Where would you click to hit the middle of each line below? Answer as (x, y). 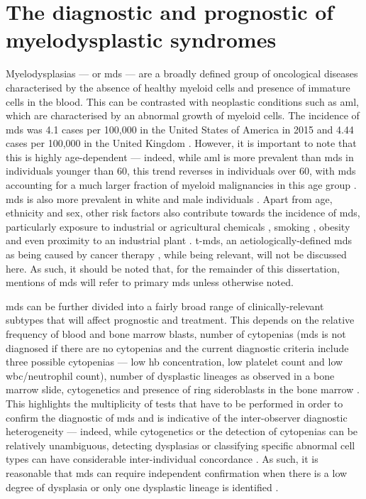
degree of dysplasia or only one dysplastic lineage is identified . (142, 487)
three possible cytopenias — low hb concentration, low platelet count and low (174, 362)
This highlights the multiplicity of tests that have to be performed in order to (174, 403)
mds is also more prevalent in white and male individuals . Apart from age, (169, 198)
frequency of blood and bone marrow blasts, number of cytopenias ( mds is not (176, 334)
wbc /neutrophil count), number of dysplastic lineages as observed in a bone (170, 375)
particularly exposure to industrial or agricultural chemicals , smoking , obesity (178, 226)
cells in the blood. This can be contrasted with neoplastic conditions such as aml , (182, 101)
